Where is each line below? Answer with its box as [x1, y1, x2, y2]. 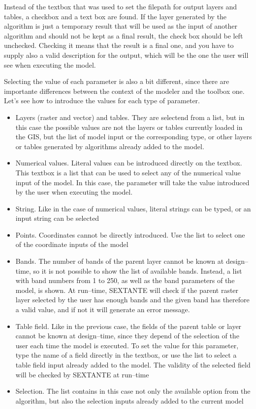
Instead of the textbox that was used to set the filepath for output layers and [4, 1, 237, 11]
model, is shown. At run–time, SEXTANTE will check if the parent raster [15, 285, 239, 295]
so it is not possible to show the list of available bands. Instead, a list [33, 265, 242, 276]
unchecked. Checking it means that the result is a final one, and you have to [4, 40, 234, 50]
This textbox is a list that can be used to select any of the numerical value [15, 167, 241, 177]
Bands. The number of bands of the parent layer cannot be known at [15, 256, 224, 266]
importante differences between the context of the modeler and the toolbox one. [4, 85, 245, 96]
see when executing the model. [4, 59, 96, 70]
